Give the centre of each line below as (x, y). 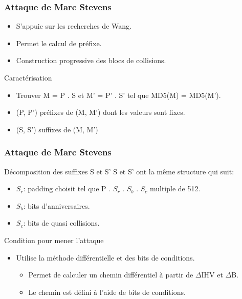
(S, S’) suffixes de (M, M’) (57, 129)
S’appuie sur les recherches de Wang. (74, 26)
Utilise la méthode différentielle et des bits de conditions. (105, 257)
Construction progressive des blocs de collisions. (91, 60)
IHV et (212, 275)
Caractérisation (28, 77)
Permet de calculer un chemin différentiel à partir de (111, 275)
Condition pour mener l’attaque (54, 240)
